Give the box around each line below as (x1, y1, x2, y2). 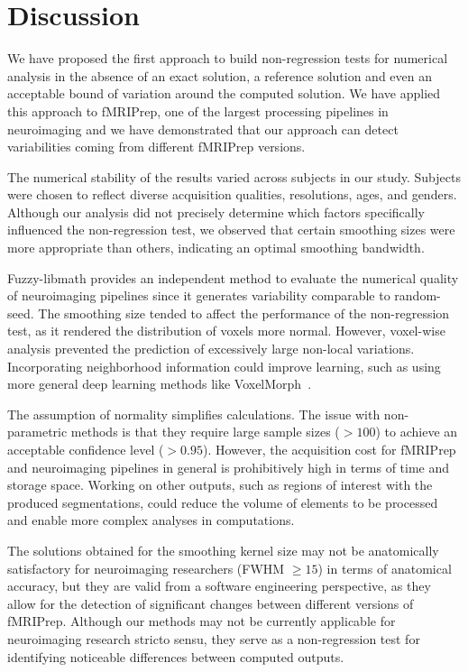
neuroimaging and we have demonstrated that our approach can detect (7, 119, 399, 138)
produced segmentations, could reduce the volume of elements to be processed (7, 492, 438, 511)
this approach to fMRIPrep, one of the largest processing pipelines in (7, 101, 389, 120)
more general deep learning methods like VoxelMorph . (7, 374, 312, 393)
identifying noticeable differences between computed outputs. (7, 647, 344, 666)
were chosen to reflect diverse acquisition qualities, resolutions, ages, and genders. (7, 185, 457, 204)
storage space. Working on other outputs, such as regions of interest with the (7, 475, 433, 494)
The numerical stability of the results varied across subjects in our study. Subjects (7, 167, 461, 186)
